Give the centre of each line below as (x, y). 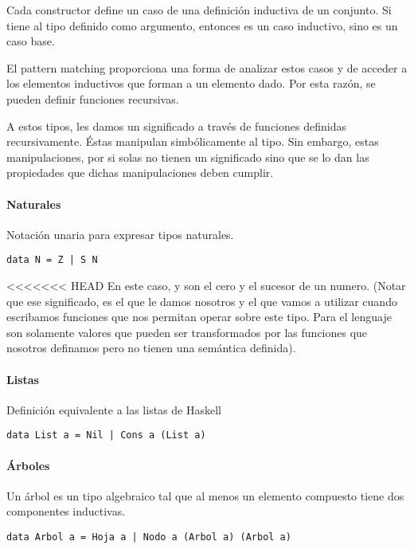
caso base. (31, 41)
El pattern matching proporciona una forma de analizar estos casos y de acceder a (207, 67)
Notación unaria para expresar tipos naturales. (120, 234)
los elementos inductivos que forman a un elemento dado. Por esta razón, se (191, 83)
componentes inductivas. (66, 511)
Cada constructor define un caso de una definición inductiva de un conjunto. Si (199, 10)
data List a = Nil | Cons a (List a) (106, 435)
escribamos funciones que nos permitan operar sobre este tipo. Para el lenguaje (199, 317)
